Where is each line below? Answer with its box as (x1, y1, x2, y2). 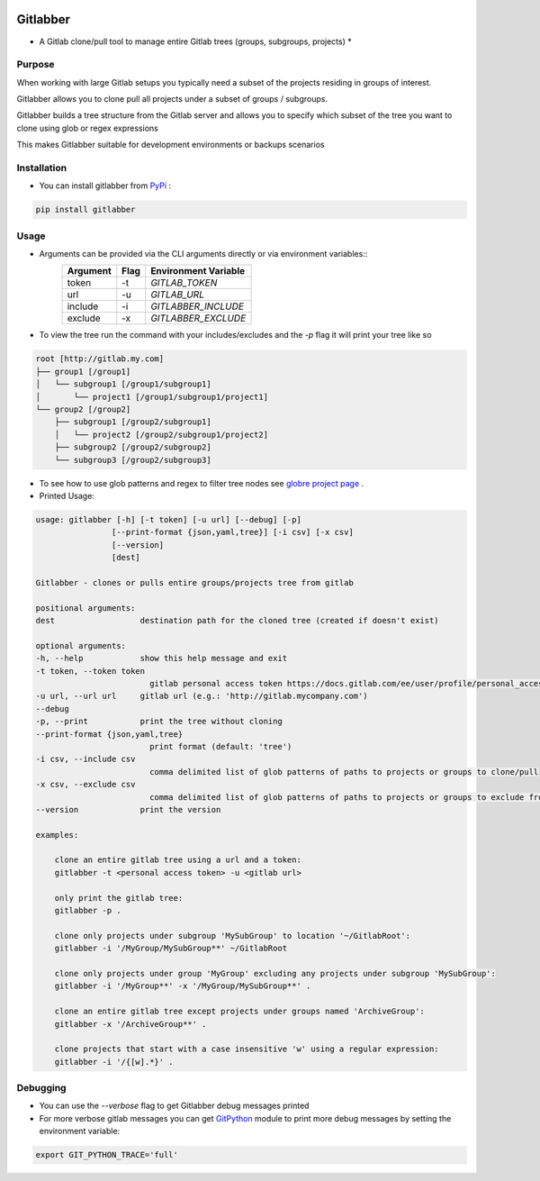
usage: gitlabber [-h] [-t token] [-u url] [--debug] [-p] (35, 514, 301, 524)
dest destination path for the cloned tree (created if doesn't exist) (35, 615, 440, 626)
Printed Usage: (39, 490, 94, 501)
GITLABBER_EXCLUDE (149, 312, 247, 324)
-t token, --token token (35, 666, 146, 676)
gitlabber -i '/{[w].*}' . (54, 1057, 175, 1067)
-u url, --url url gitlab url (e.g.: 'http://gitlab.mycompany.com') (35, 691, 368, 702)
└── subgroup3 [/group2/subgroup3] (54, 455, 211, 465)
